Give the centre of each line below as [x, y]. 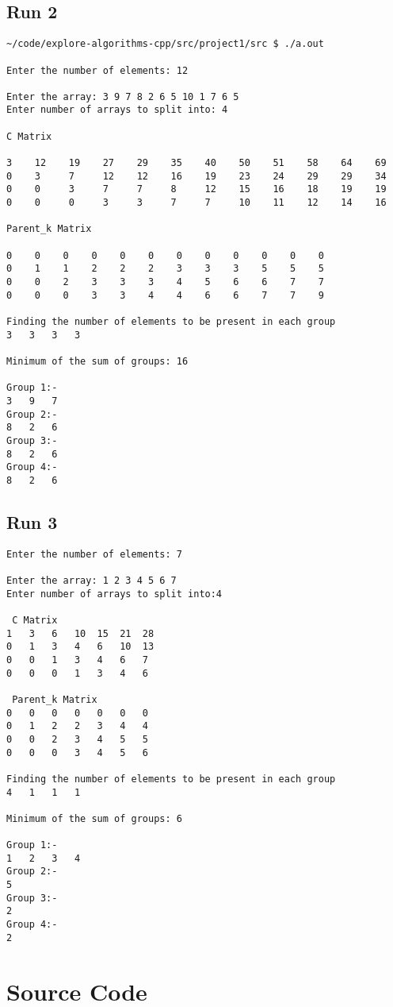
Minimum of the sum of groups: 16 [97, 361]
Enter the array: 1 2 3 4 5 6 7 [92, 581]
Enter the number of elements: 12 [97, 70]
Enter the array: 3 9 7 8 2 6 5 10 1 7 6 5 [123, 96]
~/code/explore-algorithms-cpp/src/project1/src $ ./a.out [165, 44]
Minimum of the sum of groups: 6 [94, 818]
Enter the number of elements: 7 [94, 554]
